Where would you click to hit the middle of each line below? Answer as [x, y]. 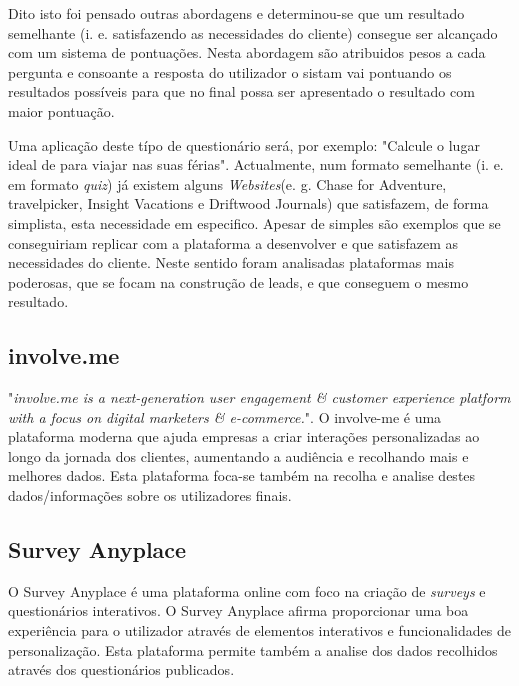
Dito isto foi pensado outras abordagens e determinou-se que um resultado [236, 13]
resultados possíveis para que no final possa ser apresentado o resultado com [241, 91]
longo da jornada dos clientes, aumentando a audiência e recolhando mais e [238, 455]
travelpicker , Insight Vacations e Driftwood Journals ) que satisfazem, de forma [248, 203]
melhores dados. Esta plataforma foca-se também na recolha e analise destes [242, 475]
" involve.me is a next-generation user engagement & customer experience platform [259, 397]
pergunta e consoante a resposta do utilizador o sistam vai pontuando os [230, 71]
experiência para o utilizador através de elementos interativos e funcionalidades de [259, 630]
